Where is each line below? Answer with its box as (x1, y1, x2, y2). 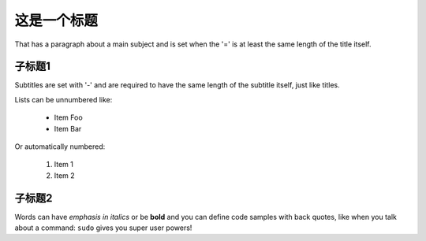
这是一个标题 (14, 12, 99, 29)
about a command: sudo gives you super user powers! (14, 223, 192, 232)
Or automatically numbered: (14, 142, 106, 151)
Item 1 (54, 160, 74, 169)
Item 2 (54, 170, 75, 180)
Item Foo (54, 113, 83, 122)
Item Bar (54, 124, 82, 133)
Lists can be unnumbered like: (14, 95, 113, 104)
